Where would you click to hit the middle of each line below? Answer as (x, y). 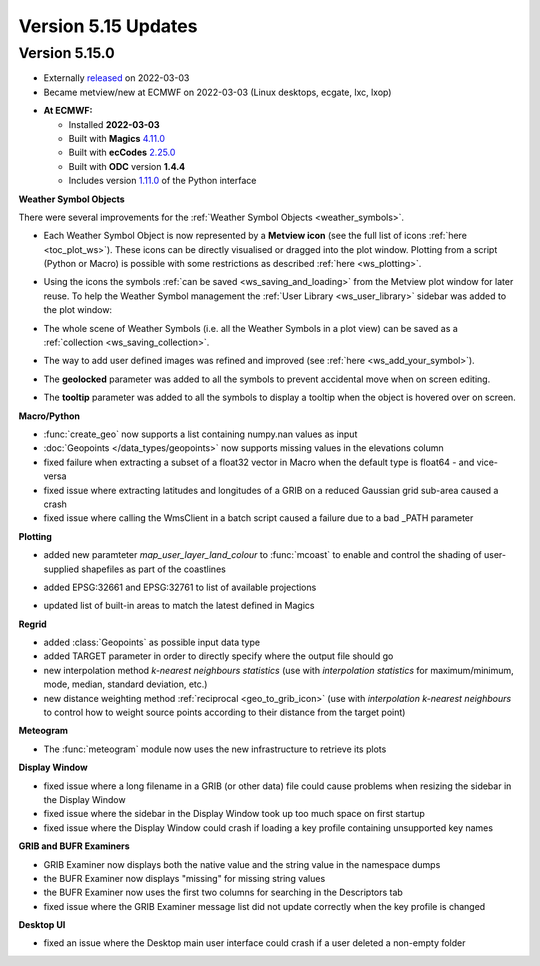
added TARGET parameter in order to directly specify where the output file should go (218, 656)
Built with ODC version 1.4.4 (127, 166)
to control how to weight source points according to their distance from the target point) (224, 712)
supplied (61, 569)
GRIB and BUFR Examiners (74, 846)
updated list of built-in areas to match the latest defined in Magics (179, 606)
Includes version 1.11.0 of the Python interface (162, 181)
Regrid (32, 624)
